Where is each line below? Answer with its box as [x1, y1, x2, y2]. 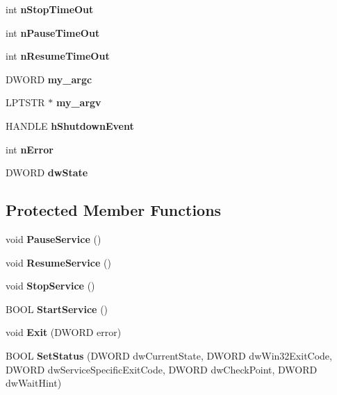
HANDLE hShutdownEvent [6, 118, 134, 133]
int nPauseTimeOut [6, 25, 100, 40]
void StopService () [6, 278, 95, 293]
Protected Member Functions [6, 199, 222, 221]
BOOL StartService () [6, 301, 108, 316]
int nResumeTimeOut [6, 49, 110, 63]
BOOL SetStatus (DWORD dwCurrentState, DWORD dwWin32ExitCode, [6, 348, 332, 362]
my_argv [56, 95, 101, 110]
